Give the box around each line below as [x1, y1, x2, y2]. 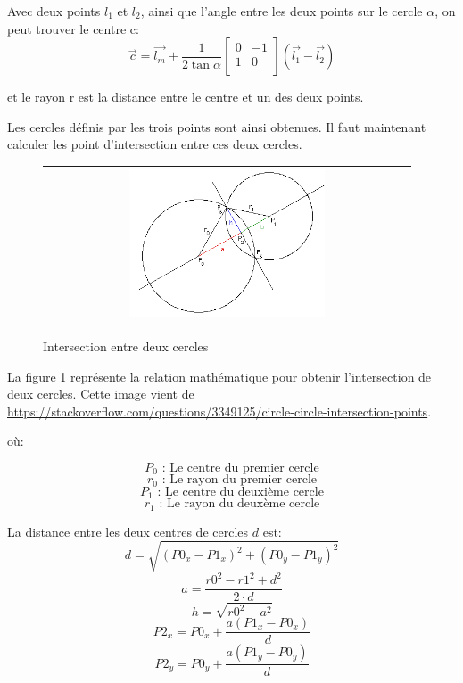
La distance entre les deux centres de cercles [7, 522, 249, 540]
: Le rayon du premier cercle [161, 473, 317, 487]
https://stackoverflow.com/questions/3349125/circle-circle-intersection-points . [7, 401, 432, 420]
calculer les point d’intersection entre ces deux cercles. [7, 135, 302, 153]
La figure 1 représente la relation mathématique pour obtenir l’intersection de [7, 366, 432, 385]
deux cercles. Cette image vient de [7, 384, 194, 403]
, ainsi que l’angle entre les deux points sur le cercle [140, 2, 423, 20]
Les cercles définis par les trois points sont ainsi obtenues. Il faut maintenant [7, 117, 426, 136]
